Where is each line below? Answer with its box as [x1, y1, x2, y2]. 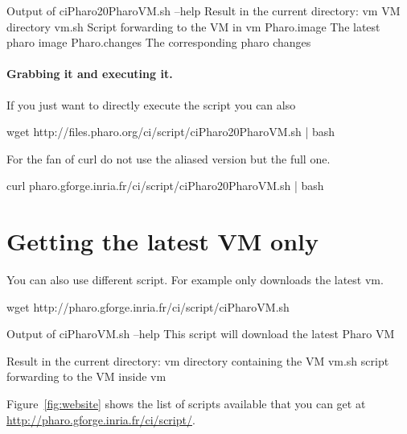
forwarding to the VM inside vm [6, 368, 166, 385]
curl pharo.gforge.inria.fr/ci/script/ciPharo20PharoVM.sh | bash [6, 177, 324, 194]
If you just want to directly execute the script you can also [6, 96, 296, 113]
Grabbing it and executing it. [6, 65, 173, 82]
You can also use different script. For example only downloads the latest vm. [6, 271, 384, 288]
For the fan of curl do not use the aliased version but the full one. [6, 150, 331, 167]
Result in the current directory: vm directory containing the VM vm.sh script [6, 352, 389, 369]
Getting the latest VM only [6, 225, 319, 258]
